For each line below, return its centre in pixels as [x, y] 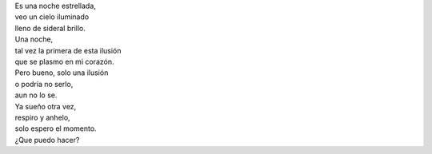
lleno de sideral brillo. [50, 28]
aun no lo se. [36, 95]
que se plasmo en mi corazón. [64, 61]
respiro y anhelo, [43, 117]
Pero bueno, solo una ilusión [62, 73]
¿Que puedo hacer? [47, 140]
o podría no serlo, [44, 84]
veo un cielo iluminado [52, 17]
